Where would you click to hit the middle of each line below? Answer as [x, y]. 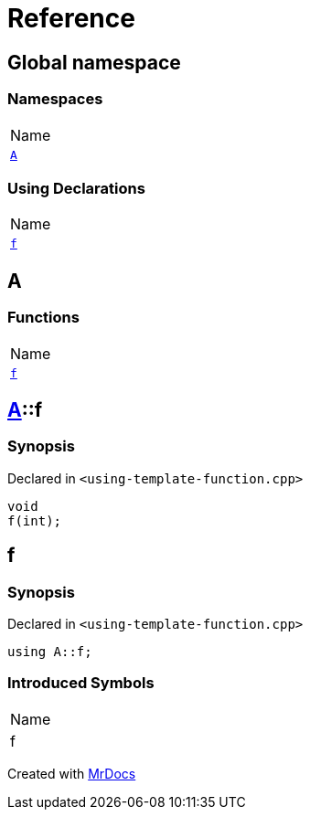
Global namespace [94, 62]
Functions [43, 318]
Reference [71, 18]
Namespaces [55, 99]
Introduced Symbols [81, 683]
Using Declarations [76, 188]
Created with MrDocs [72, 773]
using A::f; [50, 651]
